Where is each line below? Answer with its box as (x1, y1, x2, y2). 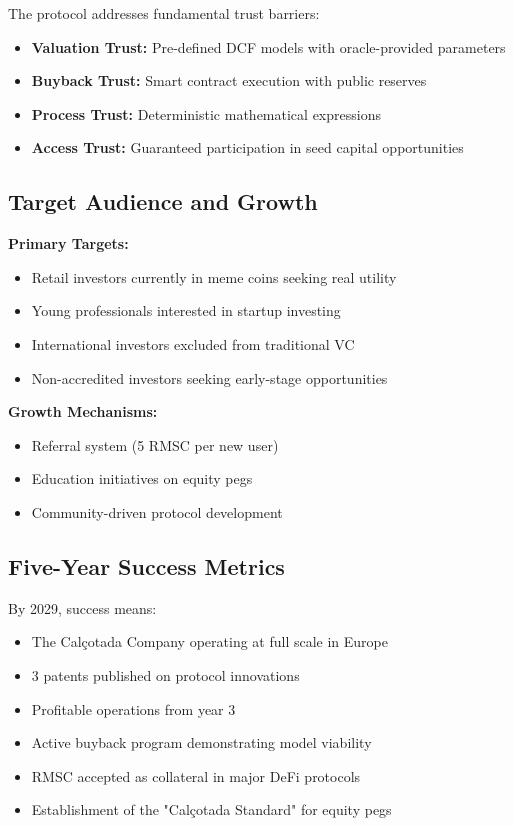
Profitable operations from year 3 (31, 698, 236, 719)
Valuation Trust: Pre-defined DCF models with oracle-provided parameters (31, 36, 506, 57)
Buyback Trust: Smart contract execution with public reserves (31, 70, 427, 91)
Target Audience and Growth (8, 186, 318, 217)
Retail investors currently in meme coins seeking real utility (31, 266, 397, 287)
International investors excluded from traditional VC (31, 333, 355, 354)
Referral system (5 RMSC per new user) (31, 434, 279, 455)
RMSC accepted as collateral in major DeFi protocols (31, 765, 361, 786)
